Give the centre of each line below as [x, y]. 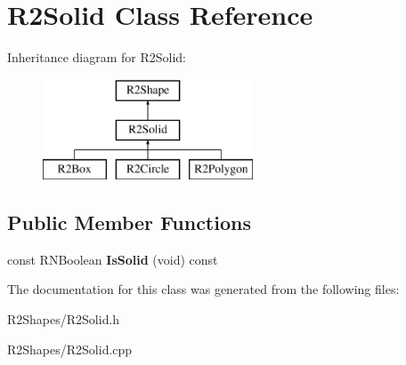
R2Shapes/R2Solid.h [64, 319]
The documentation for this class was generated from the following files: [203, 289]
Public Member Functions [129, 222]
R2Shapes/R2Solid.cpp [70, 349]
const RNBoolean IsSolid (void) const [113, 259]
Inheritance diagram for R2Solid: [97, 57]
